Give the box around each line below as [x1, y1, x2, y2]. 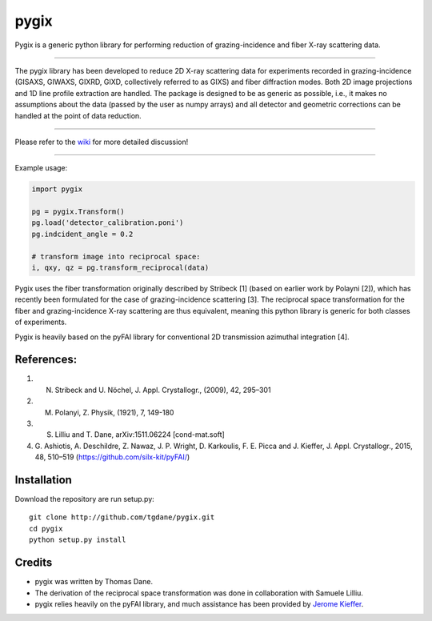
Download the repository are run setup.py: [14, 495, 155, 504]
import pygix [31, 185, 83, 194]
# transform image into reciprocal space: [31, 252, 201, 261]
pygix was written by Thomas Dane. [34, 577, 154, 587]
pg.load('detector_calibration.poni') [31, 218, 184, 227]
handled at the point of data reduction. [14, 110, 142, 120]
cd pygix [29, 524, 63, 533]
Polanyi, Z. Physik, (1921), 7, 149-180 [54, 407, 174, 417]
